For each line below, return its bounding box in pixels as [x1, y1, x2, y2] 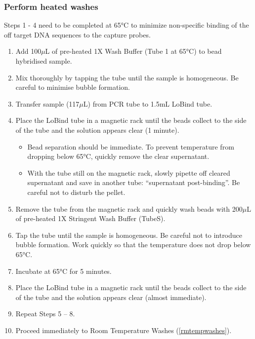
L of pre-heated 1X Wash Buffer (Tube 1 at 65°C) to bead [45, 46, 222, 56]
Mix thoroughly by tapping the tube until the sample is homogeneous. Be [15, 72, 239, 82]
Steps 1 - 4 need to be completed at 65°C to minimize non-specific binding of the [4, 20, 249, 30]
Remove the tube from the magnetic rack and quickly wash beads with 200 [15, 203, 243, 214]
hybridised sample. [15, 56, 72, 66]
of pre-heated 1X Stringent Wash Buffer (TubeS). [15, 213, 166, 224]
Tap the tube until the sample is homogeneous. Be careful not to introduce [15, 229, 243, 240]
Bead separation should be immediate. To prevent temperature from [27, 141, 234, 151]
